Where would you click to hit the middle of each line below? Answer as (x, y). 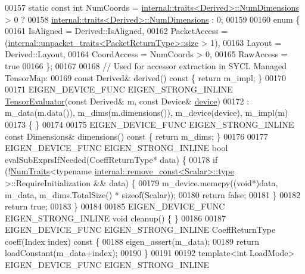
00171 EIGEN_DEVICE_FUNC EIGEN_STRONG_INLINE (119, 89)
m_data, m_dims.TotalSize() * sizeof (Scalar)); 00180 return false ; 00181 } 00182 (153, 194)
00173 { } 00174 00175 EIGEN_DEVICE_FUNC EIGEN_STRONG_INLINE (150, 124)
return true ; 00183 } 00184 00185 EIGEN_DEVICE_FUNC (115, 206)
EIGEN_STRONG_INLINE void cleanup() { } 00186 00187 (116, 218)
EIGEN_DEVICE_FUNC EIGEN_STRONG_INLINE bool (116, 148)
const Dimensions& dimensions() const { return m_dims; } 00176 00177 (136, 136)
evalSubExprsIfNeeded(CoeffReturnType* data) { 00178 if (111, 159)
